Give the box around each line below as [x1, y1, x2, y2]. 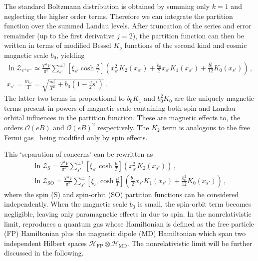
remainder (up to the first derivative [4, 30, 115, 40]
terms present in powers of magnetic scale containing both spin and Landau [4, 102, 236, 113]
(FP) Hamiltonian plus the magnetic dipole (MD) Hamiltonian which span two [4, 228, 246, 239]
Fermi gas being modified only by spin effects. [4, 132, 148, 142]
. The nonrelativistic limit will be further [127, 238, 253, 248]
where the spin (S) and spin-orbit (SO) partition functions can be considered [4, 189, 239, 199]
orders [4, 122, 23, 132]
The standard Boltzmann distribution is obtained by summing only [4, 1, 210, 11]
